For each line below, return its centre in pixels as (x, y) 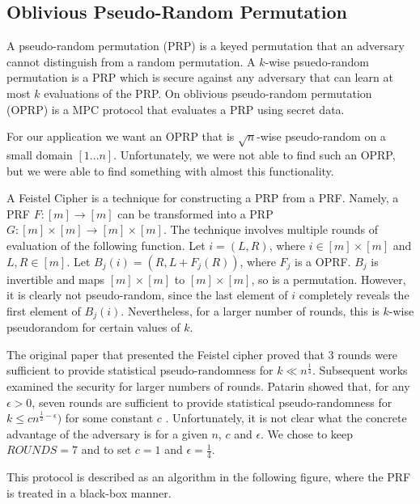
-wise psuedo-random (317, 61)
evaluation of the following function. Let (106, 245)
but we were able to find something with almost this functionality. (170, 170)
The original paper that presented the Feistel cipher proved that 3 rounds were (202, 354)
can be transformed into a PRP (195, 213)
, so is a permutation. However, (329, 279)
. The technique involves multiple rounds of (270, 229)
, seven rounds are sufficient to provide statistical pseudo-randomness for (212, 402)
